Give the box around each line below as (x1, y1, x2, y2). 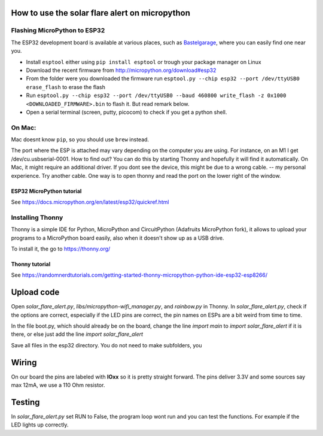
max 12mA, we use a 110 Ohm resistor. (11, 381, 105, 389)
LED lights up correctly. (11, 421, 69, 428)
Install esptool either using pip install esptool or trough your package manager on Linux (26, 58, 261, 65)
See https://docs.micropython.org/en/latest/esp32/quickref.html (11, 198, 170, 205)
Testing (11, 397, 40, 407)
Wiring (11, 357, 37, 368)
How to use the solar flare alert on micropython (11, 8, 191, 18)
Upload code (11, 287, 60, 298)
